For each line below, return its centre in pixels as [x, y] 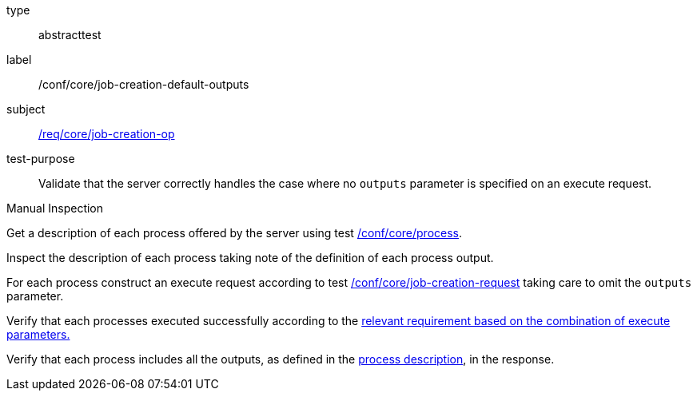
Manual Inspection [55, 208]
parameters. [38, 334]
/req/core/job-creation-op [107, 134]
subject [26, 109]
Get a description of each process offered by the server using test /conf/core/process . [235, 233]
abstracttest [70, 35]
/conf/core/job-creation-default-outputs [144, 84]
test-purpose [41, 159]
